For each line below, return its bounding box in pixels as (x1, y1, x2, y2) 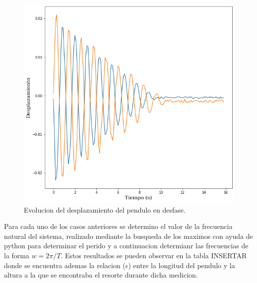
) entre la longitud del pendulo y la (128, 260, 235, 270)
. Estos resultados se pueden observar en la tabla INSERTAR (61, 250, 247, 260)
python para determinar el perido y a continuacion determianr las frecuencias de (4, 240, 249, 251)
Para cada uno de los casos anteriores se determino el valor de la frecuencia (4, 221, 233, 231)
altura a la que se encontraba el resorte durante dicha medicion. (4, 270, 198, 280)
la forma (4, 250, 29, 260)
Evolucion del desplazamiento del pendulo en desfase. (24, 204, 186, 215)
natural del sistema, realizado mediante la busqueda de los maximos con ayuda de (4, 230, 253, 241)
